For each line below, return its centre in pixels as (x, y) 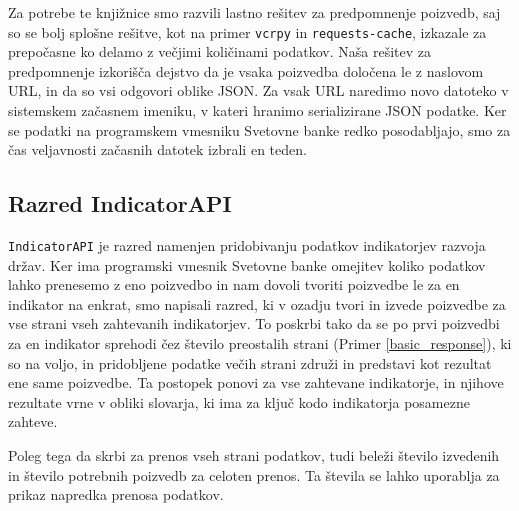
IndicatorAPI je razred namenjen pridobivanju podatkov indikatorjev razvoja (247, 245)
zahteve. (33, 421)
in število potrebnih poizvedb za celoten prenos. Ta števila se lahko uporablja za (254, 474)
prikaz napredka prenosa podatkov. (116, 494)
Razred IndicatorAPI (120, 203)
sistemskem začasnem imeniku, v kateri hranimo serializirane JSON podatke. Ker (257, 110)
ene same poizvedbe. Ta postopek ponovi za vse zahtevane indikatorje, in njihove (256, 382)
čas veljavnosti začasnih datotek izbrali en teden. (157, 149)
